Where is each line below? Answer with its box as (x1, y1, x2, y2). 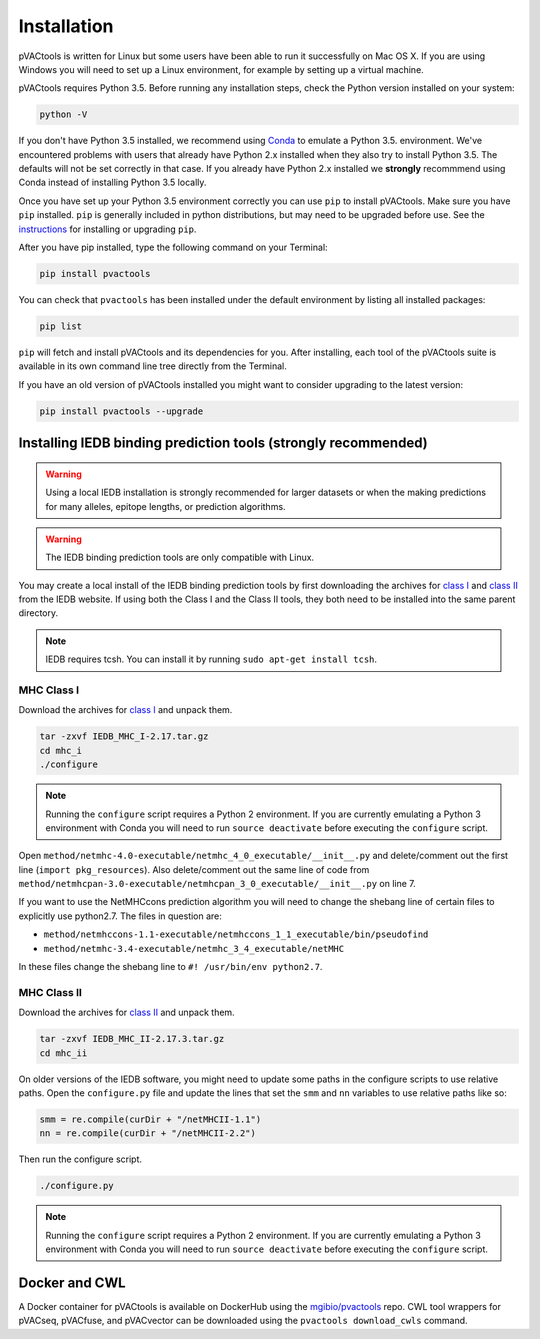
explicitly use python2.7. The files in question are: (18, 910, 222, 922)
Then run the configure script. (18, 1153, 143, 1165)
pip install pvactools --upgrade (39, 405, 204, 417)
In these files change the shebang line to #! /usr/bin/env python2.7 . (18, 961, 323, 973)
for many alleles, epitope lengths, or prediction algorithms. (45, 500, 286, 512)
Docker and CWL (18, 1274, 126, 1291)
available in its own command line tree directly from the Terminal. (18, 360, 287, 372)
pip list (39, 320, 83, 332)
